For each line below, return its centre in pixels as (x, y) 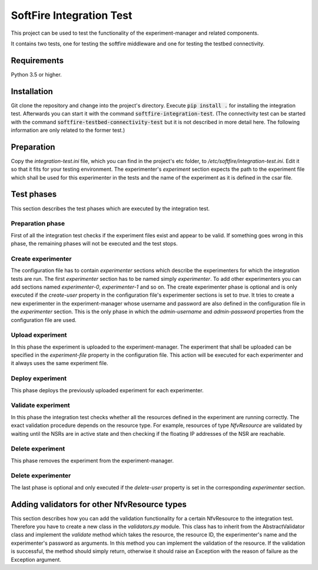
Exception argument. (36, 559)
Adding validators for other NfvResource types (99, 504)
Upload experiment (39, 335)
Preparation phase (38, 224)
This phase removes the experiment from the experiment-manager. (92, 460)
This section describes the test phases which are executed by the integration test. (110, 208)
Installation (32, 91)
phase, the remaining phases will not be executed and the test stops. (94, 244)
